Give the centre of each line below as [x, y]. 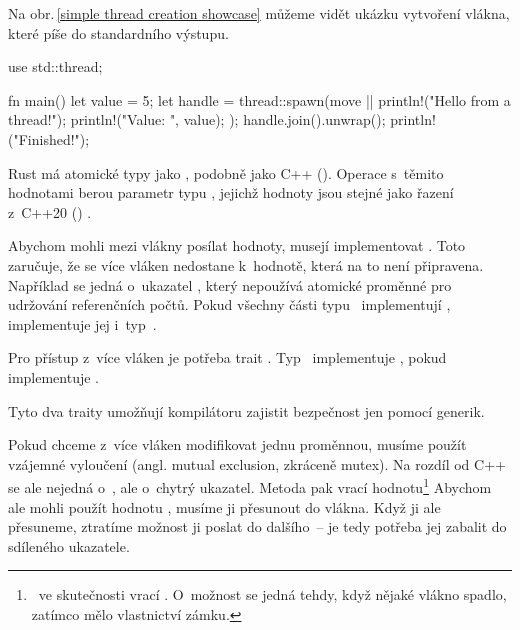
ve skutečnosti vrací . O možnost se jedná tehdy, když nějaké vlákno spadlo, [272, 594]
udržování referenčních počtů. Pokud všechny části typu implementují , [229, 304]
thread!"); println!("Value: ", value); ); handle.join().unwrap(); [197, 119]
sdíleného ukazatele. [69, 545]
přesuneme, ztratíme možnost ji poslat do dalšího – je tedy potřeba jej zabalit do [257, 526]
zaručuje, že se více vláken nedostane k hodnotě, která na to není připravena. [246, 264]
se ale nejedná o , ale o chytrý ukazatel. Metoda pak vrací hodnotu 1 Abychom [250, 485]
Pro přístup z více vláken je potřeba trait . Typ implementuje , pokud [227, 357]
